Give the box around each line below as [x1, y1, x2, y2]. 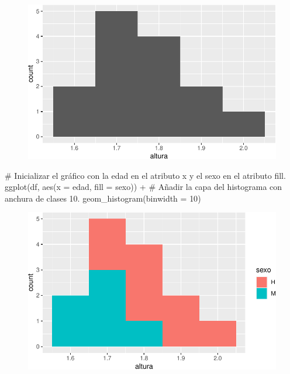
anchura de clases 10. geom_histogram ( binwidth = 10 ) [5, 192, 201, 204]
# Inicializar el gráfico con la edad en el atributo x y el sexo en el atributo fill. [5, 169, 286, 181]
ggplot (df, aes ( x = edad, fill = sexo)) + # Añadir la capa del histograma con [5, 181, 282, 193]
